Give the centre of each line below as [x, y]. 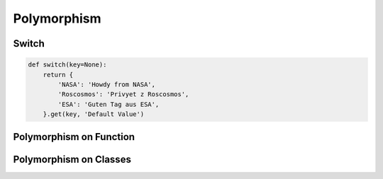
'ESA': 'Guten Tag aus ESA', [109, 104]
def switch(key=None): [67, 65]
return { [58, 75]
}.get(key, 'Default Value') [94, 114]
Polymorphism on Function [74, 137]
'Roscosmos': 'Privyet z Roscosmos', [123, 94]
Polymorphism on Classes [72, 159]
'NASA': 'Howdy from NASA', [107, 84]
